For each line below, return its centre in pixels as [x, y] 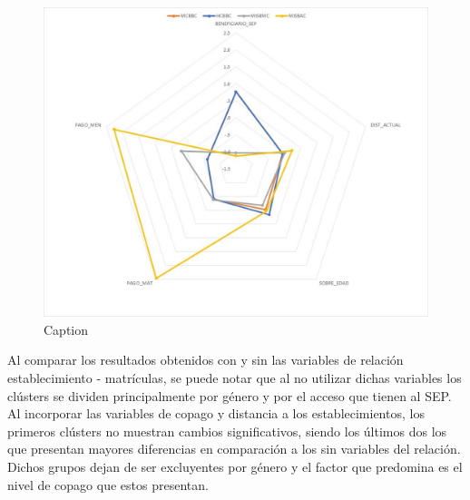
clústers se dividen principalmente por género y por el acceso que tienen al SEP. [230, 395]
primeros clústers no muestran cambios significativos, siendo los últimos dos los [227, 431]
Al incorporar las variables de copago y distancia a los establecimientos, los [216, 413]
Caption [66, 329]
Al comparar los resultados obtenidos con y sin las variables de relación [206, 360]
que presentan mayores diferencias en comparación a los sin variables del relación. [234, 449]
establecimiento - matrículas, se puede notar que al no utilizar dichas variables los [235, 377]
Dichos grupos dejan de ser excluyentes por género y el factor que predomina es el [235, 466]
